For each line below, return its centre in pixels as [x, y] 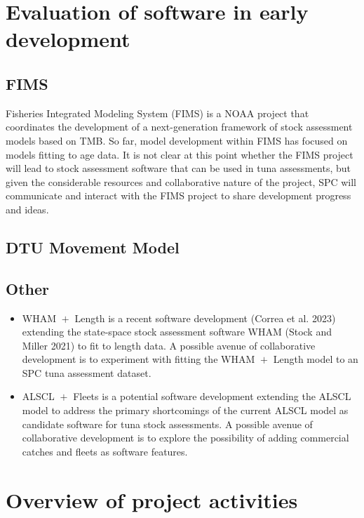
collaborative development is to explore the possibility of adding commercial [186, 438]
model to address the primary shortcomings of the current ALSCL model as [185, 410]
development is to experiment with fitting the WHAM [139, 359]
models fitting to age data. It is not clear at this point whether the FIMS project [180, 154]
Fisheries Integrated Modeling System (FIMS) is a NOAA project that [157, 113]
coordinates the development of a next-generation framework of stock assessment [179, 127]
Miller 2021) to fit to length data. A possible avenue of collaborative [169, 345]
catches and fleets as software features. [105, 451]
